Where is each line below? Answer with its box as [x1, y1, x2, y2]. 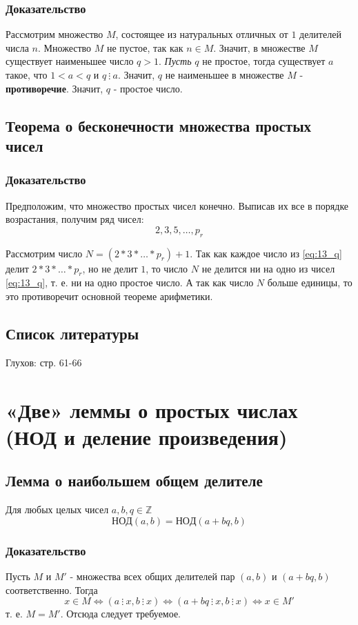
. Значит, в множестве [213, 40, 306, 54]
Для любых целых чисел [6, 502, 109, 517]
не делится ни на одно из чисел [201, 261, 335, 275]
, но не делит [82, 261, 138, 275]
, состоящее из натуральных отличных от [115, 27, 288, 41]
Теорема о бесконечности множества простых [6, 115, 312, 136]
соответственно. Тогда [6, 582, 98, 597]
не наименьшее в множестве [165, 68, 284, 81]
